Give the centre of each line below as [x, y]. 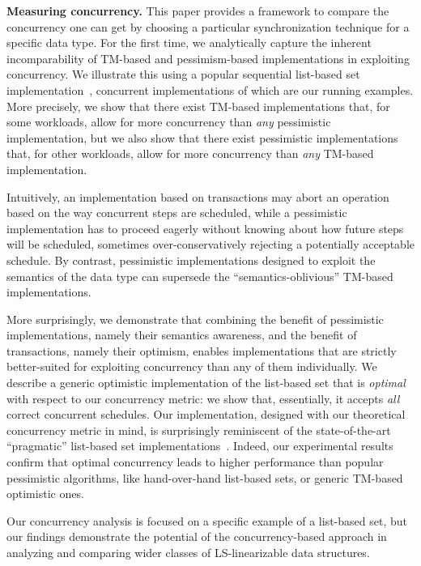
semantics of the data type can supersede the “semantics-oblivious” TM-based [200, 276]
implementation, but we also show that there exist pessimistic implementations [202, 137]
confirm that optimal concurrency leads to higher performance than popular [195, 462]
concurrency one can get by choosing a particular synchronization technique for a [208, 26]
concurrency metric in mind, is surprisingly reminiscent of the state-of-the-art [199, 430]
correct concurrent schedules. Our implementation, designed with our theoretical [206, 414]
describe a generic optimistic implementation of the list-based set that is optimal [206, 383]
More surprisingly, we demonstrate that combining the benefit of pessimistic [195, 319]
